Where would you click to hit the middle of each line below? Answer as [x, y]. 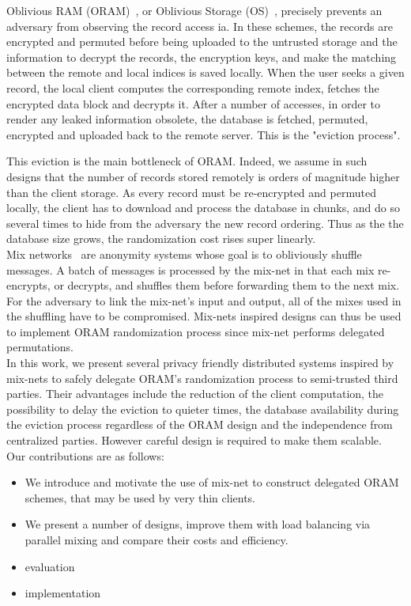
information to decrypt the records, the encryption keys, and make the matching [202, 57]
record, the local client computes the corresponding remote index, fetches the [193, 87]
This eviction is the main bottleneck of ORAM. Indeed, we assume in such [187, 161]
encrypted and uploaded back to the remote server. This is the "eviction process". [204, 134]
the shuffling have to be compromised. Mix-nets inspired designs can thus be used [204, 316]
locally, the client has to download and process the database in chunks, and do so [203, 208]
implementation [63, 593]
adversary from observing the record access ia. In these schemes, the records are [200, 26]
